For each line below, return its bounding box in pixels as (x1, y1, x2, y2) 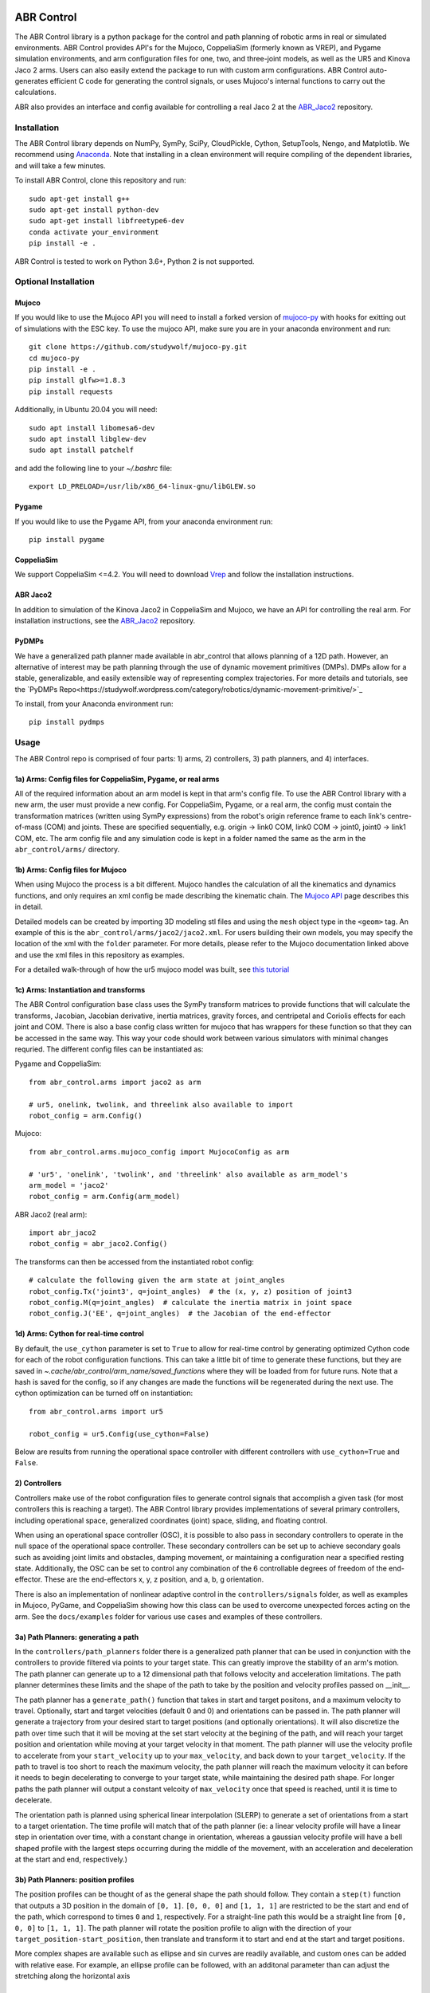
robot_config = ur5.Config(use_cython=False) (29, 1429, 210, 1438)
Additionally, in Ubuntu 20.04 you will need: (14, 405, 158, 415)
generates (14, 77, 49, 86)
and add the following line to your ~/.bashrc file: (14, 463, 173, 473)
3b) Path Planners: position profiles (14, 1875, 135, 1885)
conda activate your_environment (29, 227, 159, 237)
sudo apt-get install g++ (29, 194, 131, 203)
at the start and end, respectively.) (14, 1854, 127, 1865)
